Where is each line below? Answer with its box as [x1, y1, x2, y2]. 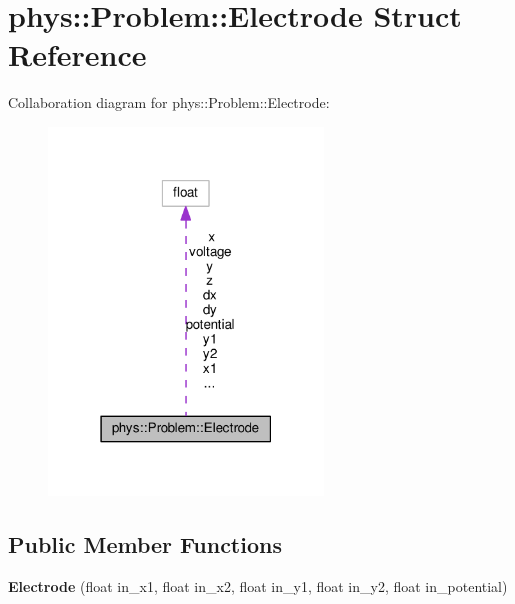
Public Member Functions [8, 529, 282, 560]
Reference [8, 34, 147, 75]
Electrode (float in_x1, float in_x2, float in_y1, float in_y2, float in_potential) [8, 575, 508, 596]
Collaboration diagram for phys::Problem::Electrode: [8, 92, 330, 113]
